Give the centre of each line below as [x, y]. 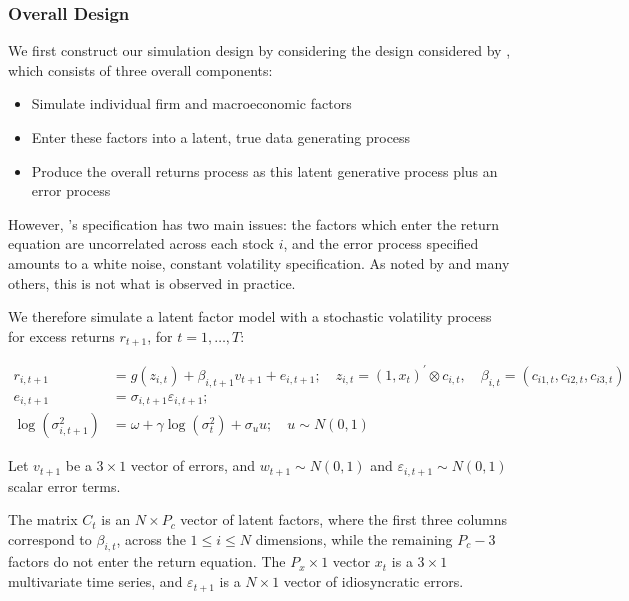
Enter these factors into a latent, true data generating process [221, 137]
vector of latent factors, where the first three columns [344, 519]
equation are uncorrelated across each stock [141, 243]
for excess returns [61, 335]
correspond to [50, 538]
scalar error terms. [64, 485]
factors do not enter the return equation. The [147, 561]
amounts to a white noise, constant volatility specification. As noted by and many [259, 262]
